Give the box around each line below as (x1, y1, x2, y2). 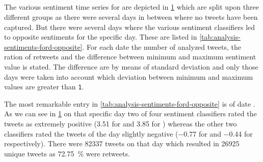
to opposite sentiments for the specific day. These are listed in (4, 31, 197, 42)
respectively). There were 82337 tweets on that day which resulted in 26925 (4, 138, 240, 149)
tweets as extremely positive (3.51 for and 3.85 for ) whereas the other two (4, 118, 237, 128)
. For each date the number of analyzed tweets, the (82, 41, 241, 52)
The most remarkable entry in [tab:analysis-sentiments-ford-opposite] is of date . (4, 98, 255, 109)
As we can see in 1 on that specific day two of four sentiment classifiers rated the (4, 108, 257, 119)
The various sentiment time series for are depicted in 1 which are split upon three (4, 2, 259, 12)
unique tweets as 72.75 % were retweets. (4, 148, 130, 158)
